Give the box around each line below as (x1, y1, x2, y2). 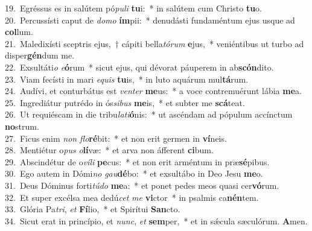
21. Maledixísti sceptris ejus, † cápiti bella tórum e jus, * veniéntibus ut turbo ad (5, 37, 304, 49)
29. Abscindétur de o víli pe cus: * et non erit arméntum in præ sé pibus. (5, 155, 270, 168)
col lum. (5, 25, 33, 38)
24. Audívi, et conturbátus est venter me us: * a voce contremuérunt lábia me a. (5, 84, 302, 97)
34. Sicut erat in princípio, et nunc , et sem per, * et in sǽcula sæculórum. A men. (5, 214, 308, 227)
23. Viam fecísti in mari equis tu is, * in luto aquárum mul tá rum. (5, 72, 249, 85)
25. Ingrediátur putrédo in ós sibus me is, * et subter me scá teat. (5, 96, 245, 109)
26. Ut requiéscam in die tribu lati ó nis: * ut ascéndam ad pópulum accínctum (5, 108, 293, 121)
